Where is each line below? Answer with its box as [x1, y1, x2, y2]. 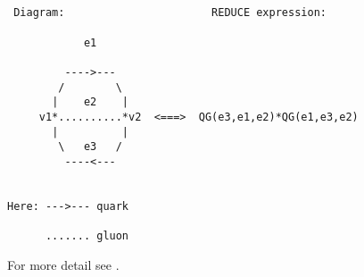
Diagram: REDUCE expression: [13, 6, 327, 20]
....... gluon [45, 230, 129, 243]
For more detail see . [7, 255, 120, 273]
